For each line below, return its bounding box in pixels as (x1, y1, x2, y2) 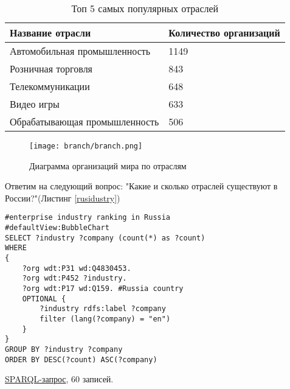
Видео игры (10, 97, 60, 111)
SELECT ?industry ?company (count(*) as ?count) (5, 233, 205, 242)
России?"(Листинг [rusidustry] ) (5, 191, 120, 204)
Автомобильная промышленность (10, 44, 151, 58)
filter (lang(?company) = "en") (40, 315, 171, 323)
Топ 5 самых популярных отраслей (71, 1, 219, 15)
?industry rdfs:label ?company (40, 304, 166, 314)
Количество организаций (168, 26, 280, 40)
